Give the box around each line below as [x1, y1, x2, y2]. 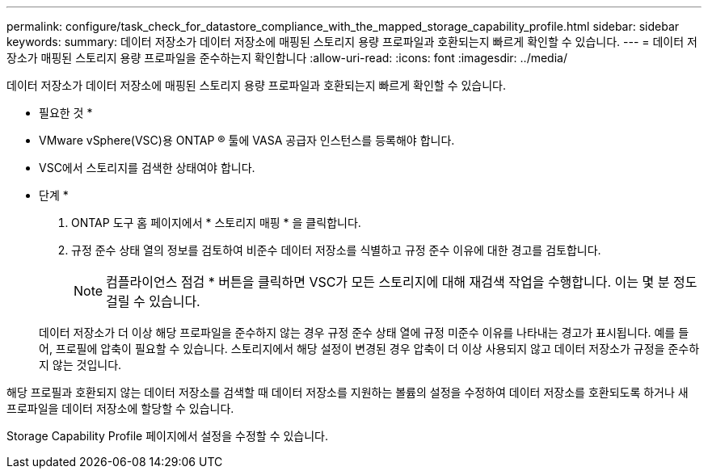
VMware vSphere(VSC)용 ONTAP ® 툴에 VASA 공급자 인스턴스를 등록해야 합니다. [39, 133, 455, 147]
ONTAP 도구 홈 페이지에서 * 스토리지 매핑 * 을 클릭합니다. [71, 216, 361, 229]
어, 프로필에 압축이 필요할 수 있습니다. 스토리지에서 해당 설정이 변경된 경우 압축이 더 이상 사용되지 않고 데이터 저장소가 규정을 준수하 [39, 342, 700, 355]
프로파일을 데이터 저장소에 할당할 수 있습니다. [6, 401, 234, 415]
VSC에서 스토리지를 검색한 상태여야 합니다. [39, 161, 255, 174]
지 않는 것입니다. [39, 358, 122, 372]
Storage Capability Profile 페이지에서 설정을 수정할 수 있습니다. [6, 429, 328, 443]
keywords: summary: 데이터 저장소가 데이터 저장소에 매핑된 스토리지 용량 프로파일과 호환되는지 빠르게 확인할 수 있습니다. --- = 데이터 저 [6, 35, 697, 48]
